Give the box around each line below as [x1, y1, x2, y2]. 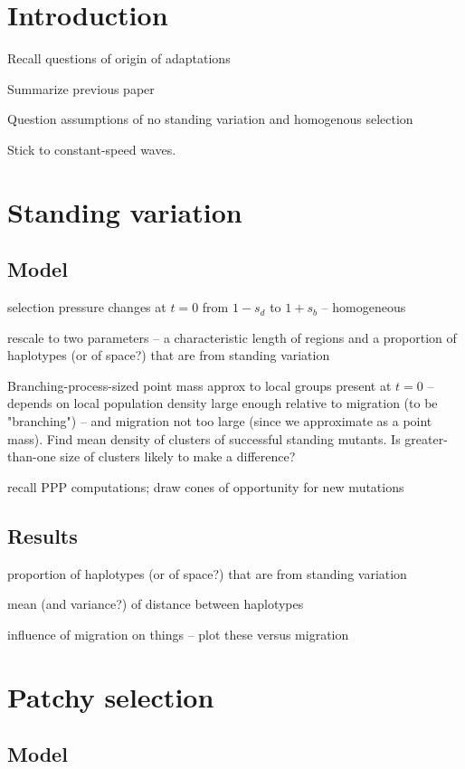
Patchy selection [7, 678, 214, 715]
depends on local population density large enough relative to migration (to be [7, 394, 438, 413]
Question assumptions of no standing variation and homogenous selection [7, 109, 413, 128]
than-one [7, 447, 56, 466]
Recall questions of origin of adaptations [7, 49, 231, 68]
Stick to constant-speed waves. [7, 139, 176, 158]
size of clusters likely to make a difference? [60, 447, 296, 466]
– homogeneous [321, 298, 406, 317]
